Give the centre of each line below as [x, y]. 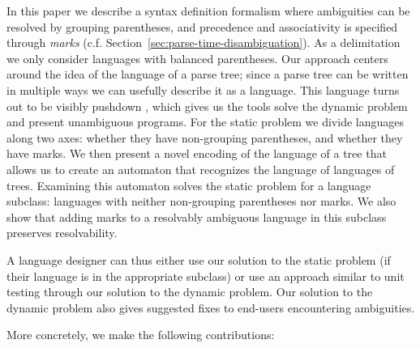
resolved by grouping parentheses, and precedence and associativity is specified [202, 26]
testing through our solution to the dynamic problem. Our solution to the [190, 292]
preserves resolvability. [62, 233]
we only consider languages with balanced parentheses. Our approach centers [197, 58]
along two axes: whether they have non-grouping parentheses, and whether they [205, 137]
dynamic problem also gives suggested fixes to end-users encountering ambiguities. [211, 307]
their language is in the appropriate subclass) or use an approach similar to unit [206, 276]
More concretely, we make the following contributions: [141, 335]
